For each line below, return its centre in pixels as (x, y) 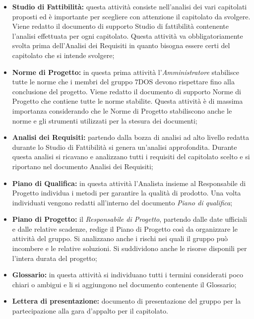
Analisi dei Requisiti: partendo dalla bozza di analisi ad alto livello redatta (130, 137)
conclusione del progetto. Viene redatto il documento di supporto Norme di (127, 91)
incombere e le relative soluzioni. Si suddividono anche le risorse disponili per (129, 248)
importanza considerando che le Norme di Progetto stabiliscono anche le (122, 110)
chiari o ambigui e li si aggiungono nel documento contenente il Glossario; (124, 284)
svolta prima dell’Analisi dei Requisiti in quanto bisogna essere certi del (121, 45)
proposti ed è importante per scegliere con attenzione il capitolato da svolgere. (131, 16)
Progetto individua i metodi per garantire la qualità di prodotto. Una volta (127, 193)
